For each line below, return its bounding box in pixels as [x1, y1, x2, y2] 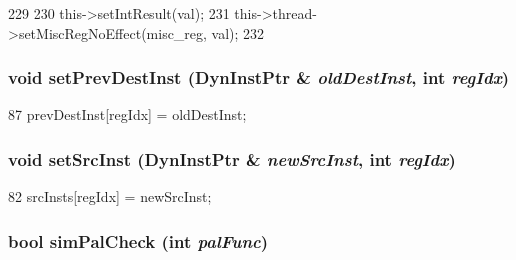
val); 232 [211, 22, 265, 43]
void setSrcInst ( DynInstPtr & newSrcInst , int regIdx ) [8, 146, 456, 171]
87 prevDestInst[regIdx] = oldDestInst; [8, 104, 247, 125]
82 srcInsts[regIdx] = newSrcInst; [8, 186, 212, 207]
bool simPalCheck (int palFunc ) [8, 228, 269, 253]
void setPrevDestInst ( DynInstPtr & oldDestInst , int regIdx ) [8, 65, 510, 90]
